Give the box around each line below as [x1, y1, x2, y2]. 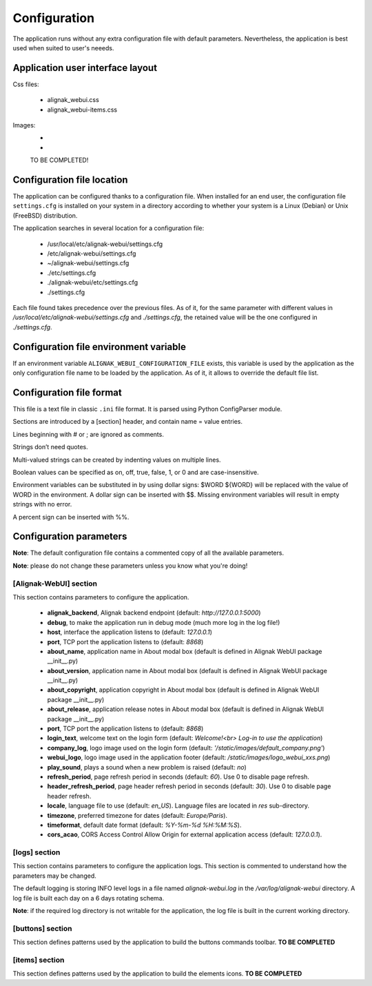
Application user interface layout [12, 62, 158, 74]
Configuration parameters [12, 531, 127, 542]
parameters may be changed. [12, 872, 96, 880]
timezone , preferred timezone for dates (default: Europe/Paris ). [47, 811, 227, 819]
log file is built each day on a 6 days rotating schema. [12, 894, 165, 902]
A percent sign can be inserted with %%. [12, 513, 130, 521]
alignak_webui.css [47, 96, 99, 104]
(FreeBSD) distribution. [12, 211, 78, 220]
